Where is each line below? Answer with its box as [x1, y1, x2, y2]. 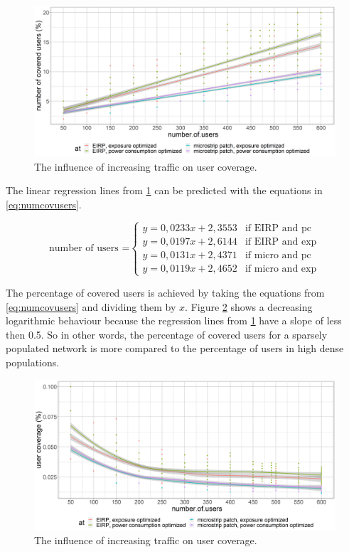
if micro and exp [245, 263, 317, 274]
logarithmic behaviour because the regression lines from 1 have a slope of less [6, 313, 342, 328]
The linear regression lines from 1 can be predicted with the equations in [6, 183, 323, 198]
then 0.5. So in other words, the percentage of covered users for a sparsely [6, 327, 328, 341]
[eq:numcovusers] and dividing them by [6, 299, 176, 314]
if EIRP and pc [245, 223, 312, 233]
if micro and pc [245, 250, 311, 260]
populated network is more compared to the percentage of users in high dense [6, 341, 344, 356]
